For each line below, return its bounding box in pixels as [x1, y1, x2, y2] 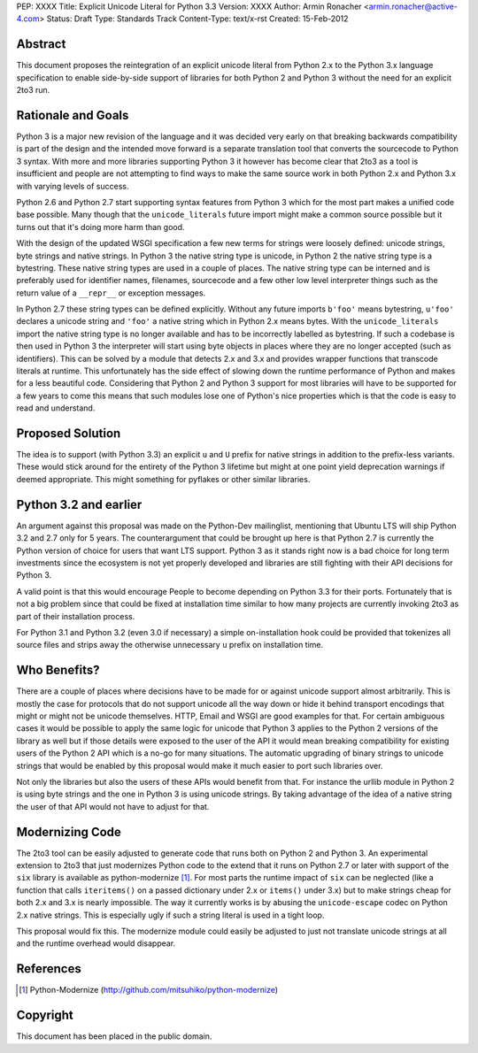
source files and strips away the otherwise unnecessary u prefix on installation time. [16, 640, 324, 650]
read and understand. [16, 403, 96, 413]
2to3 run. [16, 85, 50, 96]
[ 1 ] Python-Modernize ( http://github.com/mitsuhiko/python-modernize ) [19, 985, 279, 995]
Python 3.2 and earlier [16, 496, 143, 512]
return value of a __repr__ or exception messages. [16, 288, 206, 298]
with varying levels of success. [16, 181, 129, 191]
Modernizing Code [16, 824, 121, 840]
